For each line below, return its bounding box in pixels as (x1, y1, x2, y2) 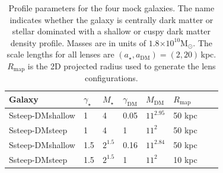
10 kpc (173, 153, 197, 165)
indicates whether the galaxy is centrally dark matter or (9, 13, 214, 25)
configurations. (85, 72, 138, 84)
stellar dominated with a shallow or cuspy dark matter (12, 25, 211, 37)
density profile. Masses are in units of (10, 36, 146, 49)
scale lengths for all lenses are (7, 48, 114, 60)
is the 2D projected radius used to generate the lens (27, 59, 216, 72)
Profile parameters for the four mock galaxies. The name (8, 2, 215, 14)
